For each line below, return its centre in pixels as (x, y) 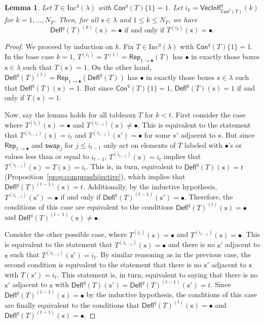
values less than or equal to (47, 156)
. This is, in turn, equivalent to (134, 166)
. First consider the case (209, 114)
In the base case (29, 56)
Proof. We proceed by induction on (59, 46)
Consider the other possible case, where (66, 234)
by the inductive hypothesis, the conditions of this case (172, 294)
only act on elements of (140, 145)
